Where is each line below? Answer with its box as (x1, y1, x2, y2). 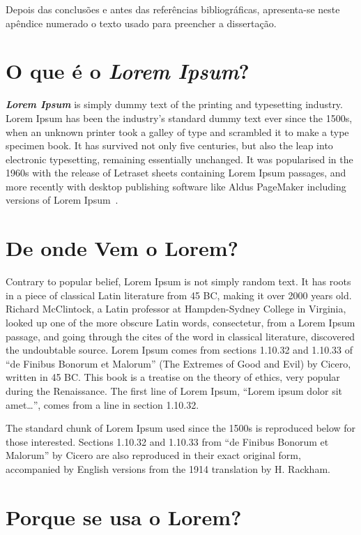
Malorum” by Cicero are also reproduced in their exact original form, (6, 448, 301, 462)
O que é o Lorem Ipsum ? (6, 56, 249, 86)
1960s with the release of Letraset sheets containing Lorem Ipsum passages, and (6, 165, 346, 180)
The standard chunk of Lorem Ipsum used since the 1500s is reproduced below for (6, 421, 356, 435)
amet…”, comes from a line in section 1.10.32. (6, 397, 199, 412)
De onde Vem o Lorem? (6, 234, 238, 262)
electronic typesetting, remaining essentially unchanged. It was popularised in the (6, 151, 353, 166)
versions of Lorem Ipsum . (6, 193, 118, 207)
